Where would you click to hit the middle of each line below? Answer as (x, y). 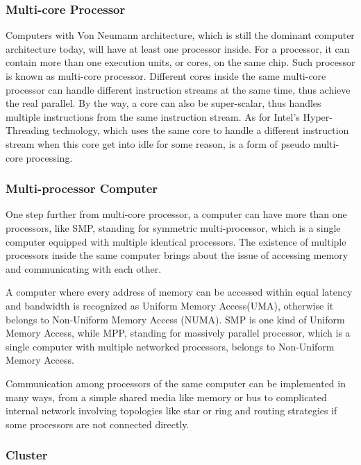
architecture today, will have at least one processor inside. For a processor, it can (178, 48)
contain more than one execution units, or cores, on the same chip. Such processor (180, 62)
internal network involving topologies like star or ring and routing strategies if (171, 411)
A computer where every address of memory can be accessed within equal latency (179, 292)
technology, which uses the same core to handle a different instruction (201, 130)
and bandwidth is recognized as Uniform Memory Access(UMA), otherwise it (170, 305)
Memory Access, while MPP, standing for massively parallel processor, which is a (178, 333)
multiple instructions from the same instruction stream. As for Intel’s (153, 116)
